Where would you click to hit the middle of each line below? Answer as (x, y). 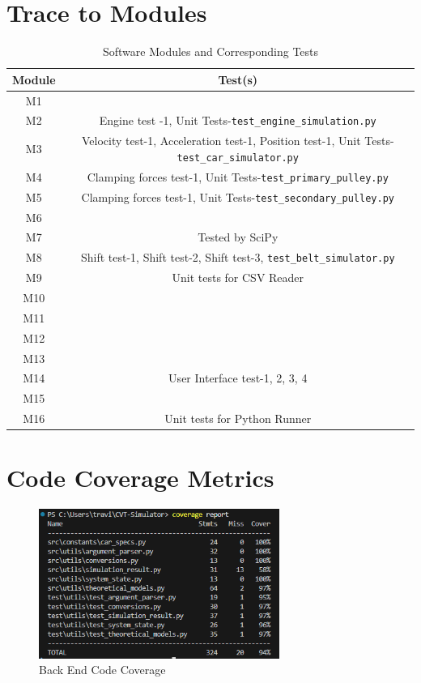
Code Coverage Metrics (140, 478)
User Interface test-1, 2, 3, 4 (238, 378)
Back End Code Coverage (102, 670)
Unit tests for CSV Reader (238, 277)
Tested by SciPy (238, 237)
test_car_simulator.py (238, 158)
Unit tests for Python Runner (238, 418)
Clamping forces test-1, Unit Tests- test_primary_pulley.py (238, 176)
